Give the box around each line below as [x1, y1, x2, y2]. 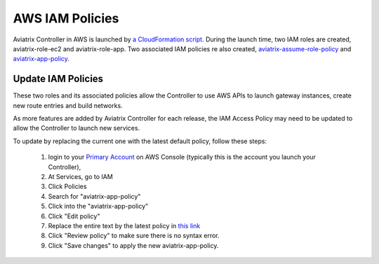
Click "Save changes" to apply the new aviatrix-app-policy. [48, 241, 219, 249]
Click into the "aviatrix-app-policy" [48, 202, 149, 211]
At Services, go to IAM [48, 172, 114, 180]
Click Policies [48, 183, 87, 191]
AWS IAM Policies [13, 11, 119, 26]
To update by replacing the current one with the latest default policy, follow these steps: [13, 137, 267, 145]
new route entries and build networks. [13, 101, 123, 110]
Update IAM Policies [13, 73, 104, 85]
